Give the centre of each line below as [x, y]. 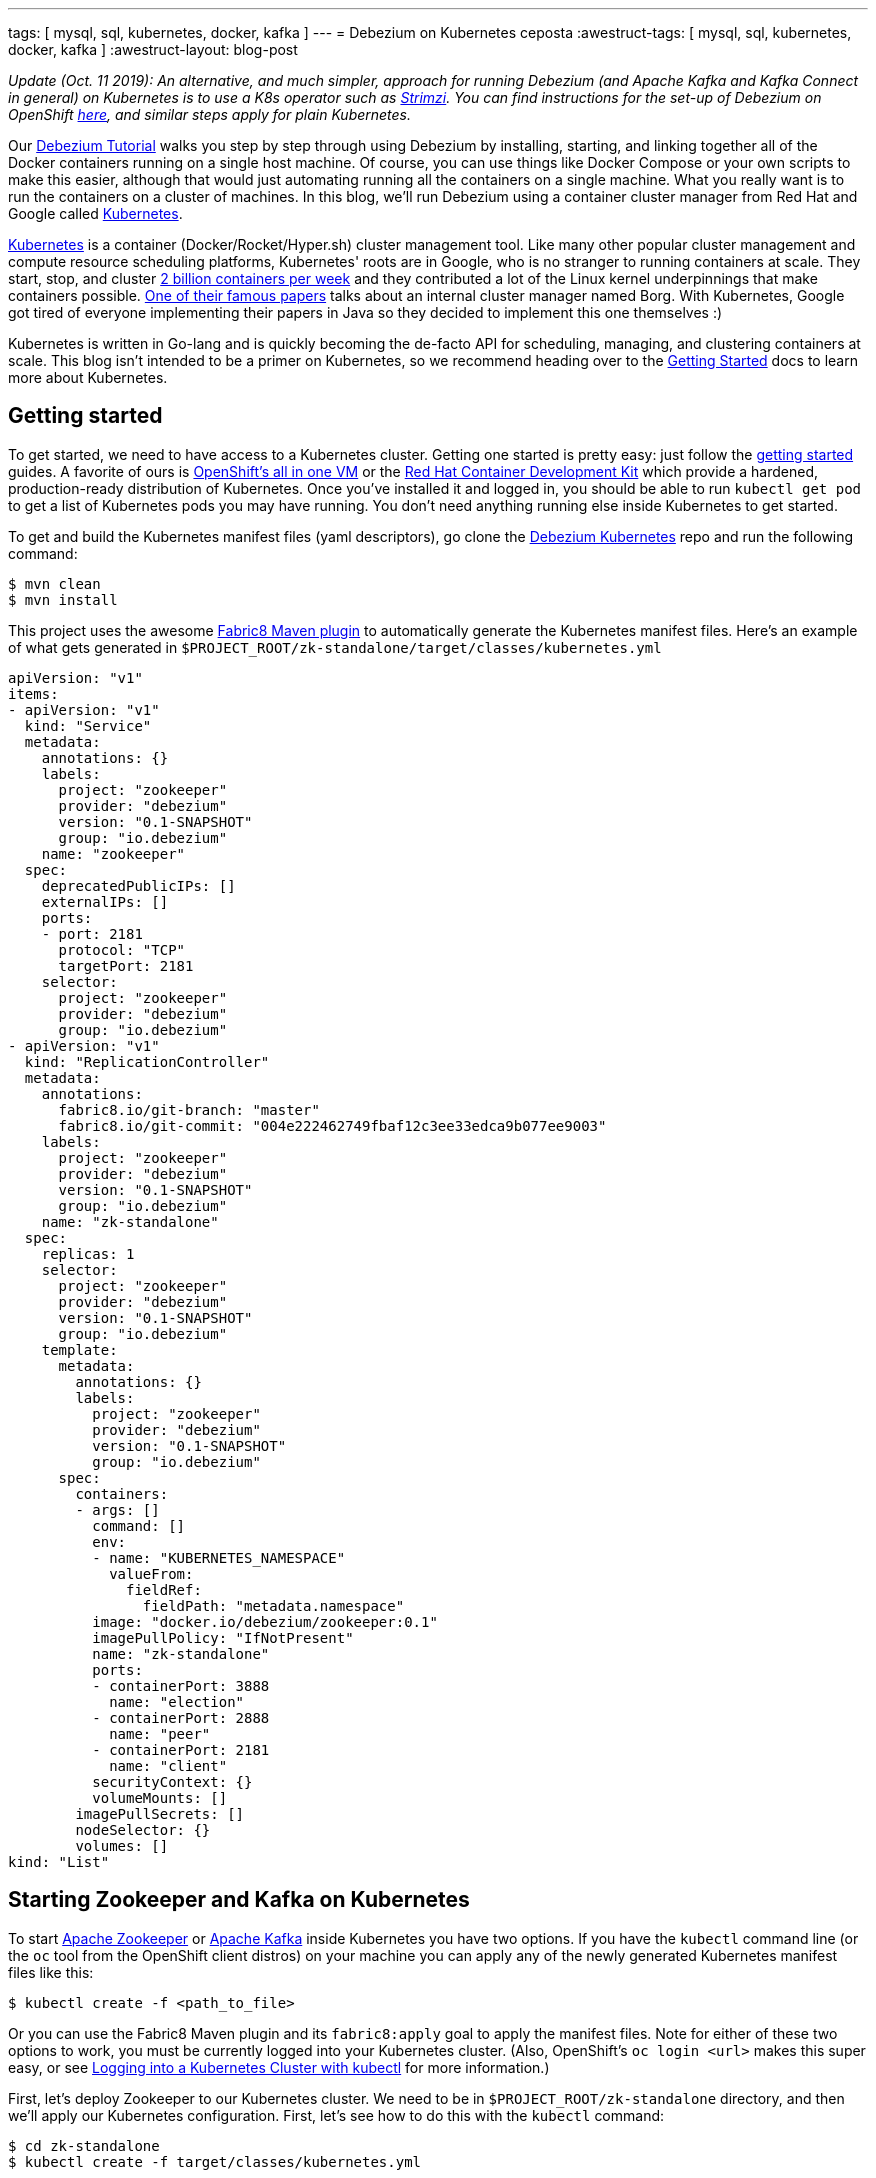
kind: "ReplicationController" [147, 1061]
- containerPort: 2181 [181, 1749]
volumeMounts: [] [160, 1797]
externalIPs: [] [105, 901]
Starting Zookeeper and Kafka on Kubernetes [239, 1900]
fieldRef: [164, 1589]
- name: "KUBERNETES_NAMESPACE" [219, 1557]
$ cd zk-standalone [84, 2145]
